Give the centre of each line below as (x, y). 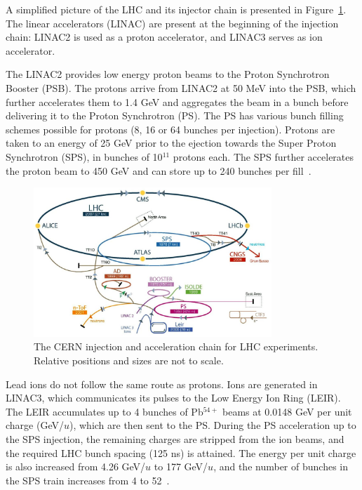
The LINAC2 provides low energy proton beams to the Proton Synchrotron (168, 74)
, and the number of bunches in (281, 466)
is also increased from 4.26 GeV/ (76, 466)
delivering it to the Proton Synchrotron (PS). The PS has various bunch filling (175, 115)
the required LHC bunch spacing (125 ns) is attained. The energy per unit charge (181, 452)
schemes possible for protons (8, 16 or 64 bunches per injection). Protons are (170, 129)
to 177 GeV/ (181, 466)
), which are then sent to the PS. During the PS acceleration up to (213, 425)
